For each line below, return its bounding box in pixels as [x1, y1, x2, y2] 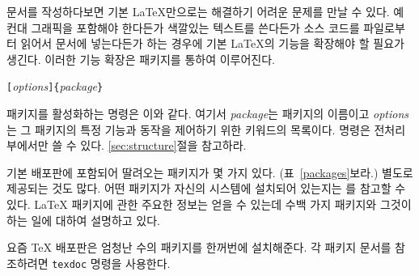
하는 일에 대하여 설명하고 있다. [6, 211, 160, 228]
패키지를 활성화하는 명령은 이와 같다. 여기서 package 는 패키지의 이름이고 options [6, 105, 409, 122]
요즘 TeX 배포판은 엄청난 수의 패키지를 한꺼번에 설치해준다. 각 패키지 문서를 [6, 239, 391, 256]
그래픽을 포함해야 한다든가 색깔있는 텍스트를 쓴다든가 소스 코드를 [31, 19, 360, 36]
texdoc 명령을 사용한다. [52, 254, 171, 271]
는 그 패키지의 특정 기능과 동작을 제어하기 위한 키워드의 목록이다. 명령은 [6, 121, 370, 138]
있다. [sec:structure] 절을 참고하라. [80, 137, 247, 154]
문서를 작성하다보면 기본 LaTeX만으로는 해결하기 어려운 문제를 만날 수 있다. [6, 3, 390, 19]
